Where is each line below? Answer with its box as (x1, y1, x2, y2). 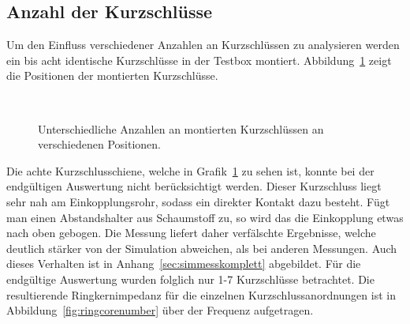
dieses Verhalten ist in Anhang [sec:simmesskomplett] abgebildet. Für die (6, 255, 361, 272)
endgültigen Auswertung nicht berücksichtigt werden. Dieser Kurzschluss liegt (6, 178, 382, 194)
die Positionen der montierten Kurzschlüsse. (6, 67, 218, 84)
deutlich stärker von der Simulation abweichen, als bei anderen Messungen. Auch (6, 239, 397, 256)
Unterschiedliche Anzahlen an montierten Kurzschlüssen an (38, 120, 324, 137)
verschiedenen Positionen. (38, 136, 161, 153)
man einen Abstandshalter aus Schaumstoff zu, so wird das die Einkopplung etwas (6, 209, 404, 225)
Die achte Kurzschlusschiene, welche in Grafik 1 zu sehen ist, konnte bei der (6, 162, 375, 179)
